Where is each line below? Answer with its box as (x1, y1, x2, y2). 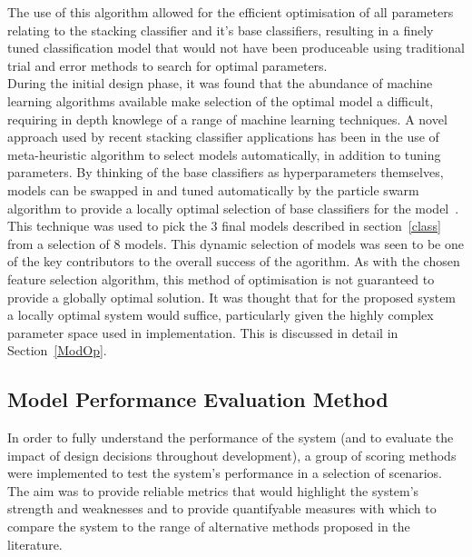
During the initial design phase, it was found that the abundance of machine (7, 74, 433, 93)
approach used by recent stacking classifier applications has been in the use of (7, 127, 439, 146)
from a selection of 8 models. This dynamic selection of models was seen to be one (7, 234, 464, 253)
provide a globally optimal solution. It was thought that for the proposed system (7, 287, 457, 306)
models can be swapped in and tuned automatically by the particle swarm (7, 180, 419, 199)
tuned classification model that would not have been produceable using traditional (7, 38, 465, 57)
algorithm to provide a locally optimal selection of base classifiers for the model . (7, 198, 459, 217)
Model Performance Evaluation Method (7, 385, 388, 413)
